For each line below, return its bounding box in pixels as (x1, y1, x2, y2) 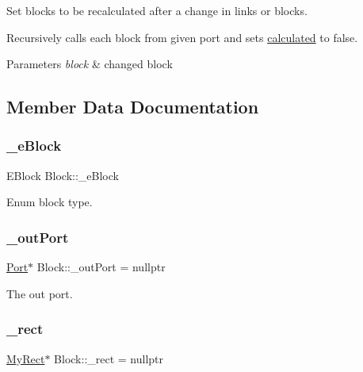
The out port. (6, 285, 73, 301)
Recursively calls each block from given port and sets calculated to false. (6, 29, 358, 45)
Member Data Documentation (6, 94, 259, 119)
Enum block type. (6, 194, 93, 210)
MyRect (6, 350, 45, 366)
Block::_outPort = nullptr (36, 259, 166, 275)
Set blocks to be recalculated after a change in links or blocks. (6, 2, 308, 18)
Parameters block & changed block (6, 56, 173, 72)
